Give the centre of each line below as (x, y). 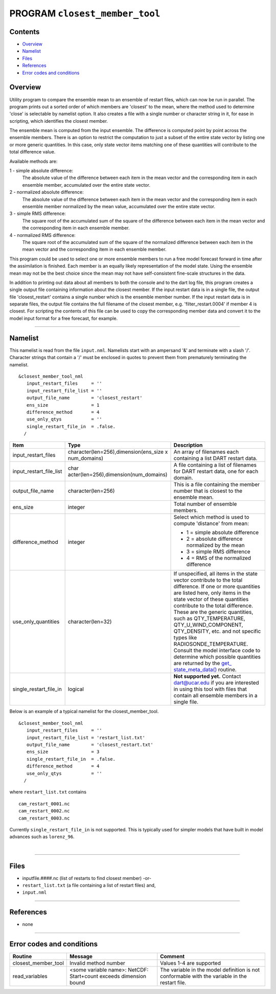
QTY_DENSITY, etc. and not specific (217, 631)
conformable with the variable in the (204, 976)
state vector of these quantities (211, 600)
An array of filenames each (206, 452)
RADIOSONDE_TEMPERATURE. (211, 644)
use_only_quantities (36, 622)
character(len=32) (90, 622)
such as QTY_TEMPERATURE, (209, 619)
